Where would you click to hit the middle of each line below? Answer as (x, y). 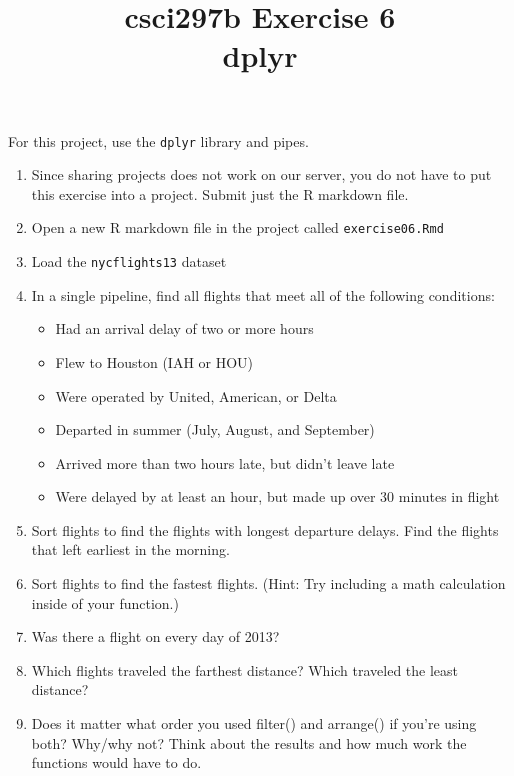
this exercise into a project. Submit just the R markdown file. (220, 193)
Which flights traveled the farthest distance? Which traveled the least (245, 669)
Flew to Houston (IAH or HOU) (154, 361)
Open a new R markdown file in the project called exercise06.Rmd (237, 227)
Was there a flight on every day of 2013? (155, 636)
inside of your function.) (105, 602)
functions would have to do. (116, 762)
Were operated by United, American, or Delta (196, 395)
